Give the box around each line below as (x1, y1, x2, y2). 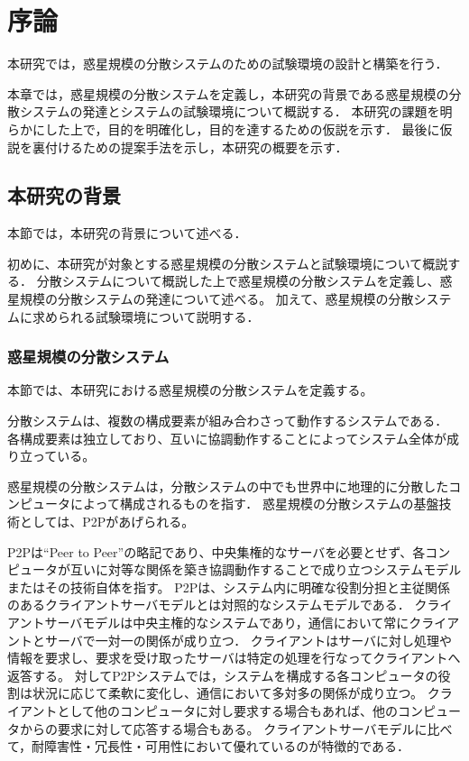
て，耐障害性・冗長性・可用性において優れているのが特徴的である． (7, 737, 410, 756)
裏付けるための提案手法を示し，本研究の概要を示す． (32, 137, 348, 156)
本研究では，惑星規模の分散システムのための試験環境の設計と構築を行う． (7, 54, 448, 73)
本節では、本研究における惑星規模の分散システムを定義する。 (7, 380, 373, 399)
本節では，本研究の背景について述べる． (7, 224, 247, 243)
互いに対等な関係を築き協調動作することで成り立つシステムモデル (69, 560, 462, 579)
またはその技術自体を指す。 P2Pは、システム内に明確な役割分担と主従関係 (7, 577, 450, 596)
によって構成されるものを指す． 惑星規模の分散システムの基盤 (69, 494, 439, 513)
